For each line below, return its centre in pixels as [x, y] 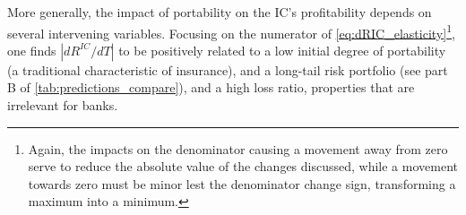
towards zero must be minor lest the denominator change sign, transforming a [242, 183]
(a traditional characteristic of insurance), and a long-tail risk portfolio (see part [228, 69]
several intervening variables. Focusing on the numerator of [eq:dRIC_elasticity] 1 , [231, 31]
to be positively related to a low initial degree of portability [282, 50]
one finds [32, 50]
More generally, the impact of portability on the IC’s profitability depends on [220, 12]
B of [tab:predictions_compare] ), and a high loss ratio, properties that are [211, 87]
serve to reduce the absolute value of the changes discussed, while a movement [243, 166]
